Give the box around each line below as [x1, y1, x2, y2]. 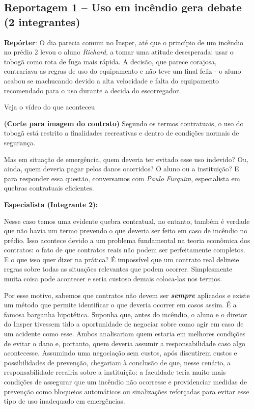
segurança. [4, 137, 35, 147]
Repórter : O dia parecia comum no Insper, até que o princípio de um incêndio [4, 37, 244, 47]
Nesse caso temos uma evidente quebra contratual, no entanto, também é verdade [4, 216, 250, 226]
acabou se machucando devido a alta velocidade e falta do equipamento [4, 75, 219, 85]
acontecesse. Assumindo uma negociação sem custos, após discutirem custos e [4, 348, 237, 358]
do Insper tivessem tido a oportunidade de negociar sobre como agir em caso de [4, 319, 244, 329]
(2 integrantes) [4, 14, 81, 29]
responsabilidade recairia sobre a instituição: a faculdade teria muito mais [4, 367, 226, 377]
